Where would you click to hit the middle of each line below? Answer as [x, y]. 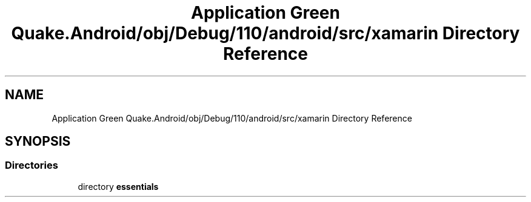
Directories [32, 165]
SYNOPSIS [38, 142]
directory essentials [118, 186]
